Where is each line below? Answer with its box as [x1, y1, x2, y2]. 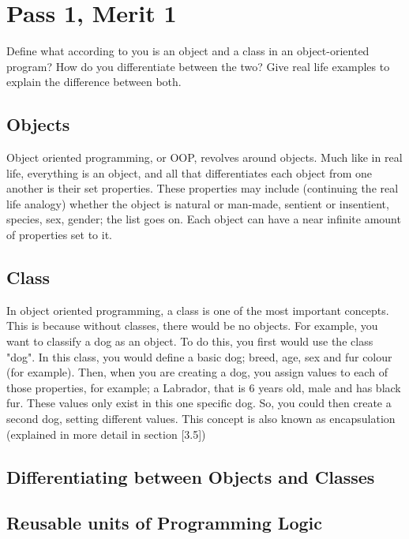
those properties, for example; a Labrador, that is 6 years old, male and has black [6, 379, 401, 395]
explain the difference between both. [6, 73, 182, 90]
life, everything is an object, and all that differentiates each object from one [6, 164, 373, 181]
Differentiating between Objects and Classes [6, 464, 375, 488]
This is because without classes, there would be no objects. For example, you [6, 317, 378, 334]
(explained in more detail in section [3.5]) [6, 425, 206, 442]
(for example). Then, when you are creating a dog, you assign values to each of [6, 364, 388, 380]
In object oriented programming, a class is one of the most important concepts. [6, 301, 389, 318]
